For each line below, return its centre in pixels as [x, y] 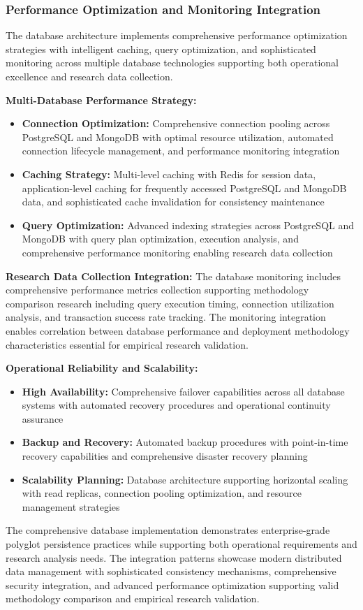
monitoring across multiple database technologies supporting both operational [172, 63]
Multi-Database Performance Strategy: [101, 100]
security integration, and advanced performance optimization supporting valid [172, 584]
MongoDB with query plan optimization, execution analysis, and [160, 239]
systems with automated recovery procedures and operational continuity [176, 405]
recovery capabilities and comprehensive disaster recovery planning [165, 456]
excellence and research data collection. [89, 76]
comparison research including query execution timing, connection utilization [170, 303]
